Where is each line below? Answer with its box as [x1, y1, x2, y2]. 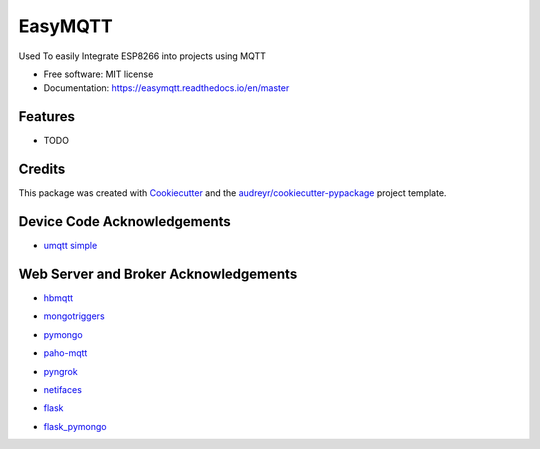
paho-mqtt [43, 347, 88, 359]
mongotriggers [43, 310, 105, 322]
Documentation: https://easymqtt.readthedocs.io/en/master [43, 82, 290, 94]
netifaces [43, 383, 82, 395]
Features [18, 108, 75, 125]
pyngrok [43, 365, 79, 377]
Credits [18, 161, 66, 178]
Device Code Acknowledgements [18, 213, 232, 230]
